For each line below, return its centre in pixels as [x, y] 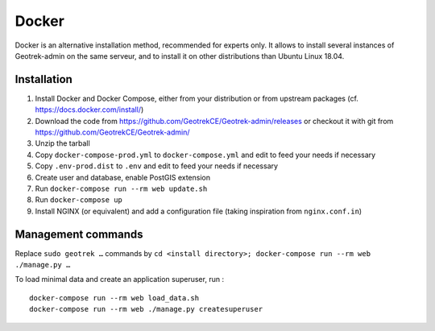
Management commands [79, 234]
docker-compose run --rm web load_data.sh [114, 298]
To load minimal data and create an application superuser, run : [120, 279]
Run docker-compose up [79, 200]
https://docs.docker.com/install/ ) [89, 110]
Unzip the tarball [62, 143]
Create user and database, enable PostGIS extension [123, 177]
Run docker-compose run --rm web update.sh [121, 188]
